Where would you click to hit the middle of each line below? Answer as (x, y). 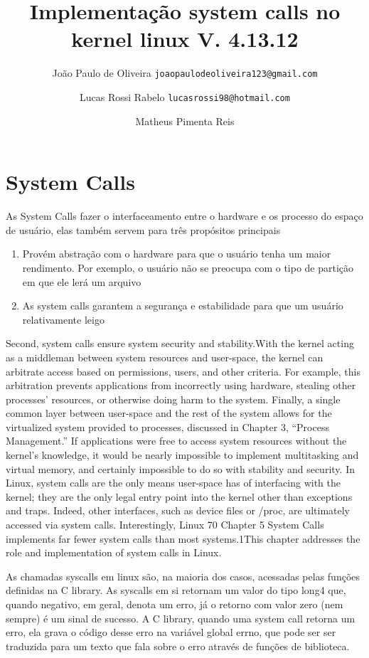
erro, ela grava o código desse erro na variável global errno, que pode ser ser (171, 632)
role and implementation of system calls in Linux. (114, 552)
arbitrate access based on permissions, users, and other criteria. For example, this (183, 371)
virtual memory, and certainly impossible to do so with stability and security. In (180, 468)
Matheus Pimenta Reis (185, 121)
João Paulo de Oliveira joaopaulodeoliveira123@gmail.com (185, 73)
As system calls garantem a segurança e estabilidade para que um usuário (183, 306)
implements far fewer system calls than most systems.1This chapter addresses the (183, 538)
